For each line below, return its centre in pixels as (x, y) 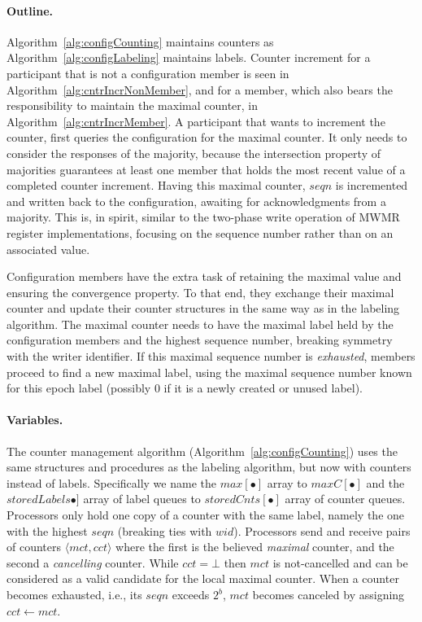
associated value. (48, 249)
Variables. (35, 420)
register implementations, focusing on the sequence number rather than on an (200, 232)
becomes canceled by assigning (328, 594)
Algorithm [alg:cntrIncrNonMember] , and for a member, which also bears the (200, 89)
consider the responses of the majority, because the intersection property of (194, 153)
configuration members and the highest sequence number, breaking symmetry (200, 340)
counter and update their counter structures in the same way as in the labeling (203, 308)
